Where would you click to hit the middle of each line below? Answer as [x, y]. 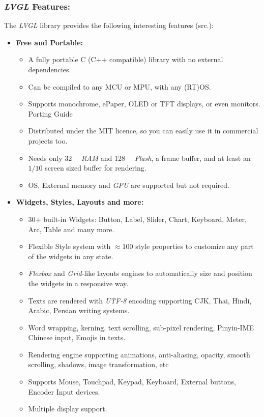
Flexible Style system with [69, 246]
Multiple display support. [68, 409]
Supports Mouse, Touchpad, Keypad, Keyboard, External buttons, [132, 382]
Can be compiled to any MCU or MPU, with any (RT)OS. [120, 86]
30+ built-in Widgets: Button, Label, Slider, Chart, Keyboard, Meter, [137, 219]
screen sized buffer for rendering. [96, 168]
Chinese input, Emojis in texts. [77, 337]
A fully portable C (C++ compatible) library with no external [126, 59]
